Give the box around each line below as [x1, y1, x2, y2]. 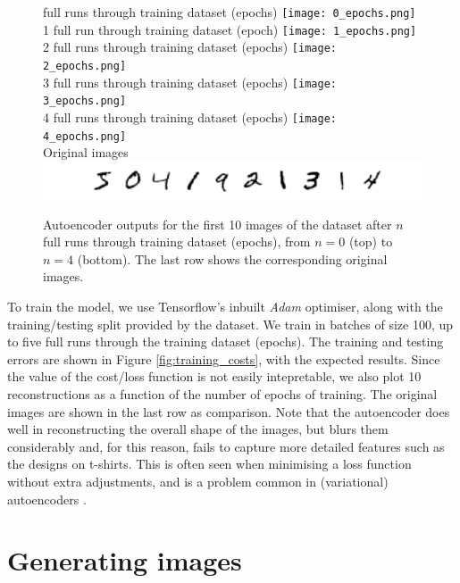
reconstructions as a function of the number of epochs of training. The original [7, 385, 438, 404]
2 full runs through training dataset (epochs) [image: [43, 37, 337, 56]
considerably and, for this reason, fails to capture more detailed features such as [7, 437, 445, 455]
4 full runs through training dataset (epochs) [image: [43, 107, 337, 126]
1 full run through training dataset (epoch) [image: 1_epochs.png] [43, 20, 417, 38]
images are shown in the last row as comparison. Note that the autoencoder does [7, 402, 450, 421]
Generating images [7, 542, 242, 579]
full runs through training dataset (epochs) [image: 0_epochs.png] [43, 3, 416, 21]
